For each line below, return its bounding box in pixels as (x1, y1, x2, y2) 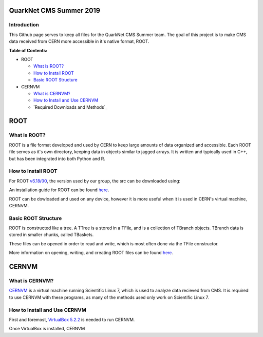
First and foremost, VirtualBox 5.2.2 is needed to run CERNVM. (9, 317, 135, 322)
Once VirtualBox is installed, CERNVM (9, 326, 85, 332)
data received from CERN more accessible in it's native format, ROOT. (9, 39, 150, 44)
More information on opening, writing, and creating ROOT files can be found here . (9, 250, 173, 256)
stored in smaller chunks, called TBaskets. (9, 232, 94, 238)
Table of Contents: (9, 47, 48, 53)
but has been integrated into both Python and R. (9, 156, 106, 161)
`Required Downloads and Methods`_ (33, 104, 108, 110)
